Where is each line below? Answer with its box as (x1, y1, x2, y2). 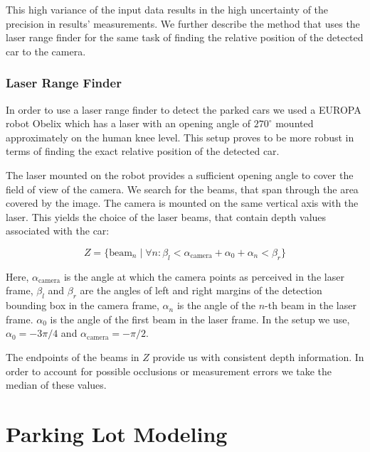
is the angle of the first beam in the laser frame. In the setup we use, (50, 311, 350, 326)
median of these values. (6, 377, 107, 392)
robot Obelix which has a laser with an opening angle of (6, 116, 251, 131)
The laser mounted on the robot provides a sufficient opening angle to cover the (6, 167, 354, 182)
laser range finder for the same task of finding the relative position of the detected (6, 30, 364, 45)
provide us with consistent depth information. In (152, 349, 364, 364)
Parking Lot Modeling (6, 419, 228, 448)
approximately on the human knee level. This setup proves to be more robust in (6, 129, 354, 144)
